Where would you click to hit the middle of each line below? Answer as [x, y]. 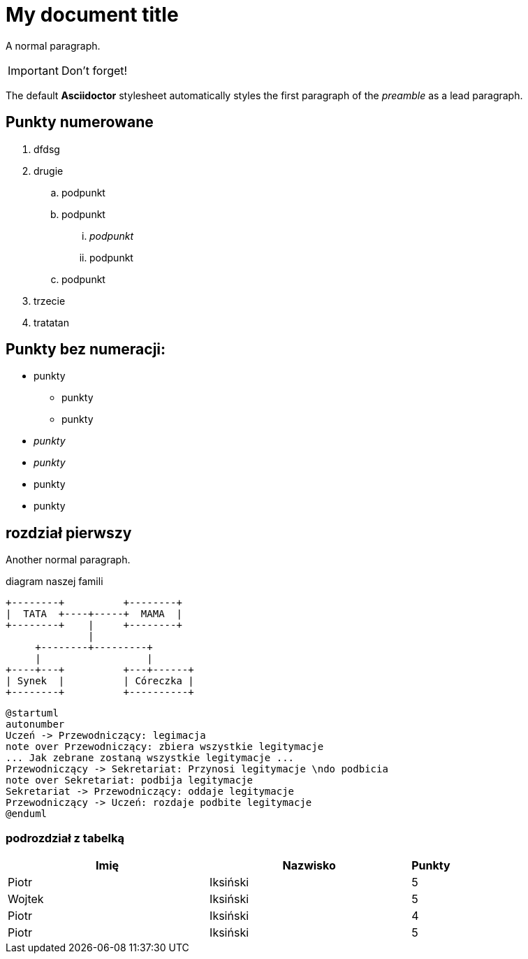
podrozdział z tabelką [65, 838]
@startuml [32, 713]
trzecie [50, 301]
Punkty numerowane [80, 122]
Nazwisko [309, 866]
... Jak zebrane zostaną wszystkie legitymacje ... [150, 758]
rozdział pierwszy [69, 533]
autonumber [35, 724]
